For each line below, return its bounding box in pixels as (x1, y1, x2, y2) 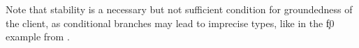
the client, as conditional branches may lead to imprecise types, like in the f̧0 (6, 15, 335, 30)
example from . (6, 29, 70, 44)
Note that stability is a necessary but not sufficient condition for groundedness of (6, 2, 353, 16)
